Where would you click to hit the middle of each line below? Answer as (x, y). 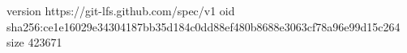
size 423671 (34, 42)
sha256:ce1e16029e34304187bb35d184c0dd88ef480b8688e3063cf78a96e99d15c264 (203, 26)
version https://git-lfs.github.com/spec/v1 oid (121, 10)
